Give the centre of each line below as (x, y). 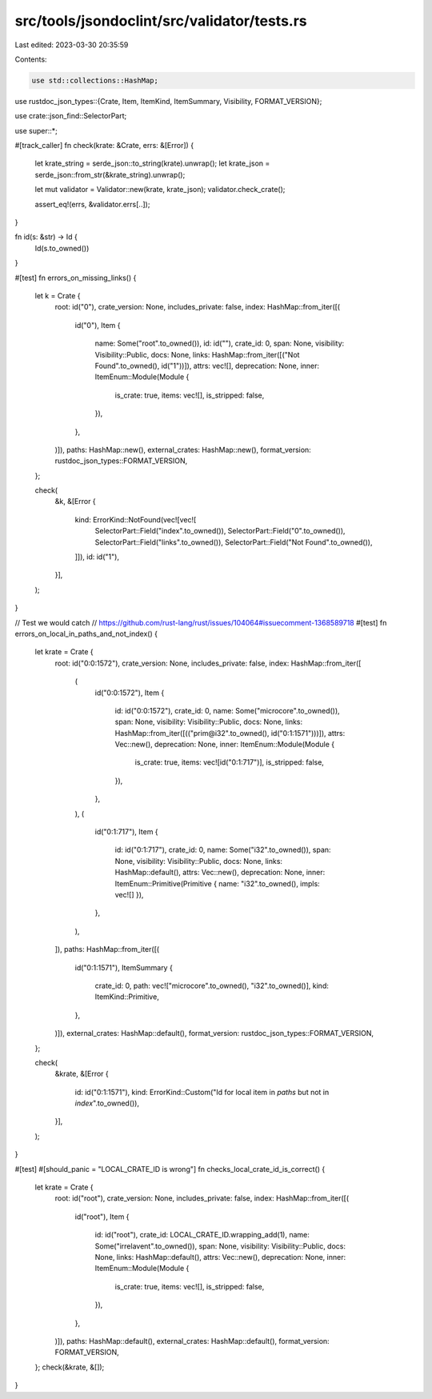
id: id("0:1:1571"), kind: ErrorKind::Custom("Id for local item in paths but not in (202, 1092)
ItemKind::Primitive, (127, 997)
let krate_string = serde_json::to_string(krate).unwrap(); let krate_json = (152, 163)
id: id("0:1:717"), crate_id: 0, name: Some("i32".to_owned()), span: (223, 850)
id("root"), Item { (102, 1217)
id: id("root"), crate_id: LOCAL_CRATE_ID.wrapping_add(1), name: (202, 1235)
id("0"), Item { (98, 325)
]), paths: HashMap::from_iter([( (107, 949)
